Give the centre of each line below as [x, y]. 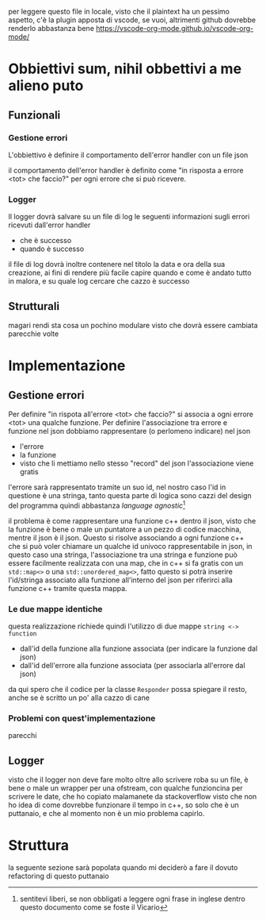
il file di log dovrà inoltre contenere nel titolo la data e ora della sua [117, 265]
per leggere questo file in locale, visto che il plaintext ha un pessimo [119, 12]
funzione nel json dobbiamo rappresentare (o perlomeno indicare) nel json [129, 431]
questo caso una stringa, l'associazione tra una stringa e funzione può [123, 555]
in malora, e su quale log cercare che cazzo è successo [99, 281]
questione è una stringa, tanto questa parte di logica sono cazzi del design [130, 495]
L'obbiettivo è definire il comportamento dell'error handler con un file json [128, 155]
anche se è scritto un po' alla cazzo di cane [79, 698]
